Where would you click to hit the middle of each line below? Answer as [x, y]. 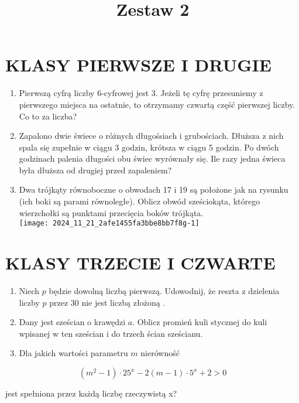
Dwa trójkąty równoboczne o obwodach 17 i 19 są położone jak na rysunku [154, 189]
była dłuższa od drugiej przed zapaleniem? [95, 170]
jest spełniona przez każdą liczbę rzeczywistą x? [91, 393]
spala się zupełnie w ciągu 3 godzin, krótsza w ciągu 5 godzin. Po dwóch [149, 147]
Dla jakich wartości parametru [73, 353]
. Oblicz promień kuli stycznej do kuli [200, 322]
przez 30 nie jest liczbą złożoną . [107, 302]
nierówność [160, 353]
